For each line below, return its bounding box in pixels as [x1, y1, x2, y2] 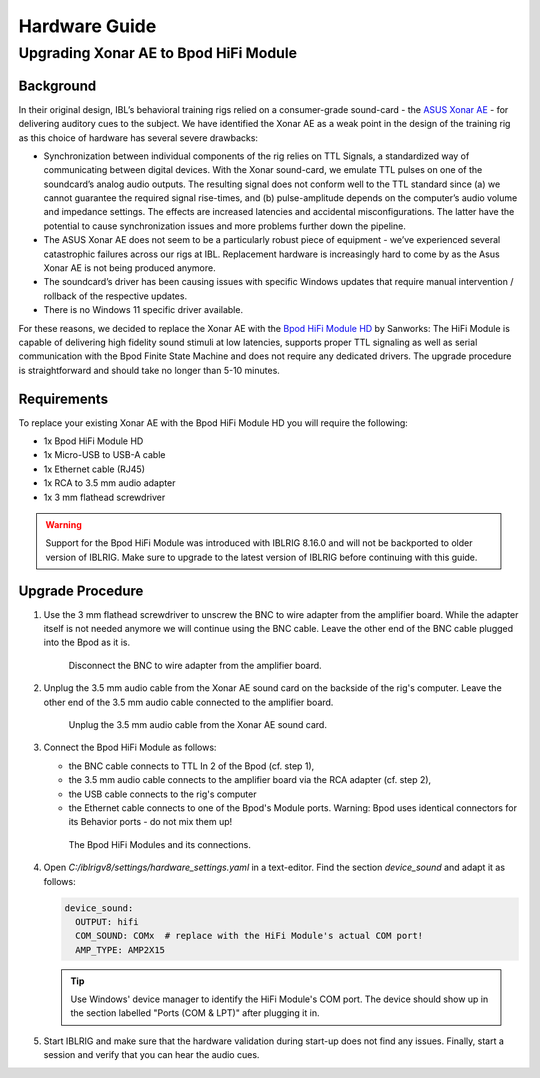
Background [18, 77, 97, 94]
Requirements [18, 390, 109, 407]
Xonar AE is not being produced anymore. [43, 262, 216, 274]
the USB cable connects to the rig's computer [68, 788, 257, 800]
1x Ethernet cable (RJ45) [43, 463, 145, 475]
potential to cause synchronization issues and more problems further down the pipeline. [43, 220, 407, 232]
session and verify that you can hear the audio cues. [43, 1049, 260, 1061]
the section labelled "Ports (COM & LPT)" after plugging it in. [70, 1007, 320, 1019]
